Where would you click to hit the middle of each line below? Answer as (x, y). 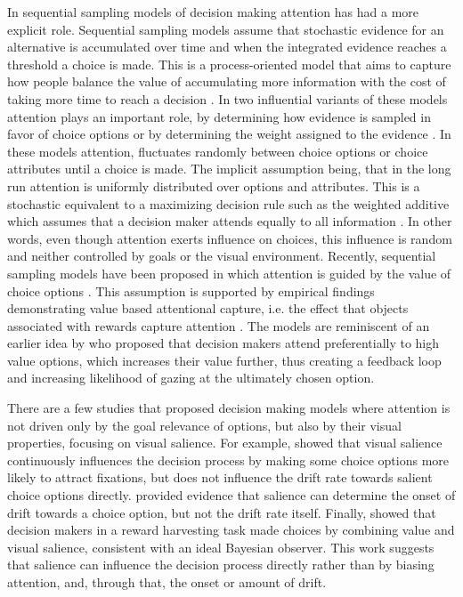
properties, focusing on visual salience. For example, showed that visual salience (225, 443)
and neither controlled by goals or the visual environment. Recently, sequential (222, 256)
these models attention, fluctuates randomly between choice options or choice (218, 151)
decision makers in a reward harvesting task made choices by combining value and (231, 530)
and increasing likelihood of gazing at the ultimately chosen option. (191, 378)
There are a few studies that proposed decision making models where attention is (229, 408)
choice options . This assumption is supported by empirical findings (191, 290)
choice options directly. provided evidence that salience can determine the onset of (231, 495)
